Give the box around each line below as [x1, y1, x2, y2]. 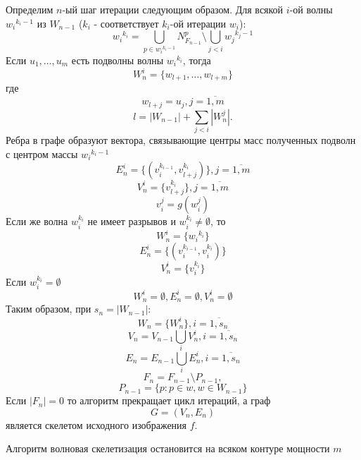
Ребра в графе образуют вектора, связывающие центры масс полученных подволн [6, 133, 356, 147]
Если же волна [6, 214, 68, 229]
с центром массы [6, 146, 78, 161]
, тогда [182, 52, 211, 67]
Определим [6, 2, 53, 16]
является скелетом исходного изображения [6, 417, 187, 432]
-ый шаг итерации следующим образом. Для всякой [62, 2, 284, 16]
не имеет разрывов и [87, 214, 176, 229]
